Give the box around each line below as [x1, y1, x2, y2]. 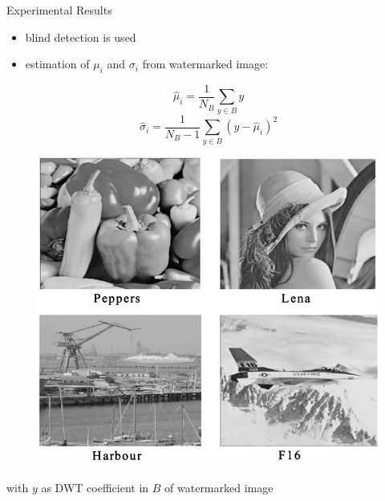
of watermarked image [164, 479, 274, 495]
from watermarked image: [142, 55, 269, 72]
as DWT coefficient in [41, 479, 149, 495]
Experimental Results [6, 2, 112, 18]
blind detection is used [25, 28, 136, 45]
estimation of [25, 55, 90, 72]
